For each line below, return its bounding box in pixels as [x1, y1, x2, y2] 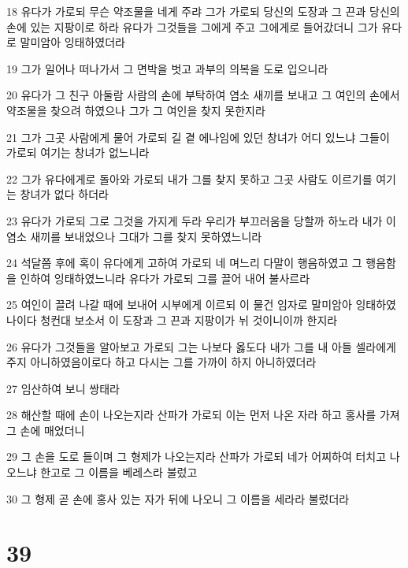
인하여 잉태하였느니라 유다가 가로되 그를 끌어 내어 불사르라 [20, 269, 310, 286]
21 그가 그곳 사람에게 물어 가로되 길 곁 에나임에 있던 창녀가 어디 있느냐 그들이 [6, 128, 390, 145]
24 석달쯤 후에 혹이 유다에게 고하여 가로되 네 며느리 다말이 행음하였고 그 [6, 254, 362, 271]
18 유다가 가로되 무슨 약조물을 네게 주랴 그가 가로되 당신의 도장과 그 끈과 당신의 [6, 3, 400, 19]
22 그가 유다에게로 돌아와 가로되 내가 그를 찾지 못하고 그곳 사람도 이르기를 [6, 170, 373, 187]
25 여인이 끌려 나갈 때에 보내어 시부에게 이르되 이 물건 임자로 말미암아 [6, 296, 352, 313]
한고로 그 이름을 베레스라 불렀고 [40, 464, 198, 481]
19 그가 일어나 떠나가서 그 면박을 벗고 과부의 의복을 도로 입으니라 [6, 60, 328, 76]
